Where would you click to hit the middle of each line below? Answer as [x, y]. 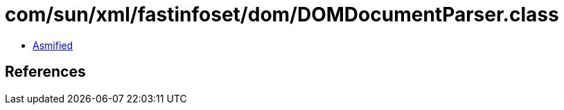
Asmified [53, 45]
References [45, 72]
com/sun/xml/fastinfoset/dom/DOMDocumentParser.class [282, 15]
